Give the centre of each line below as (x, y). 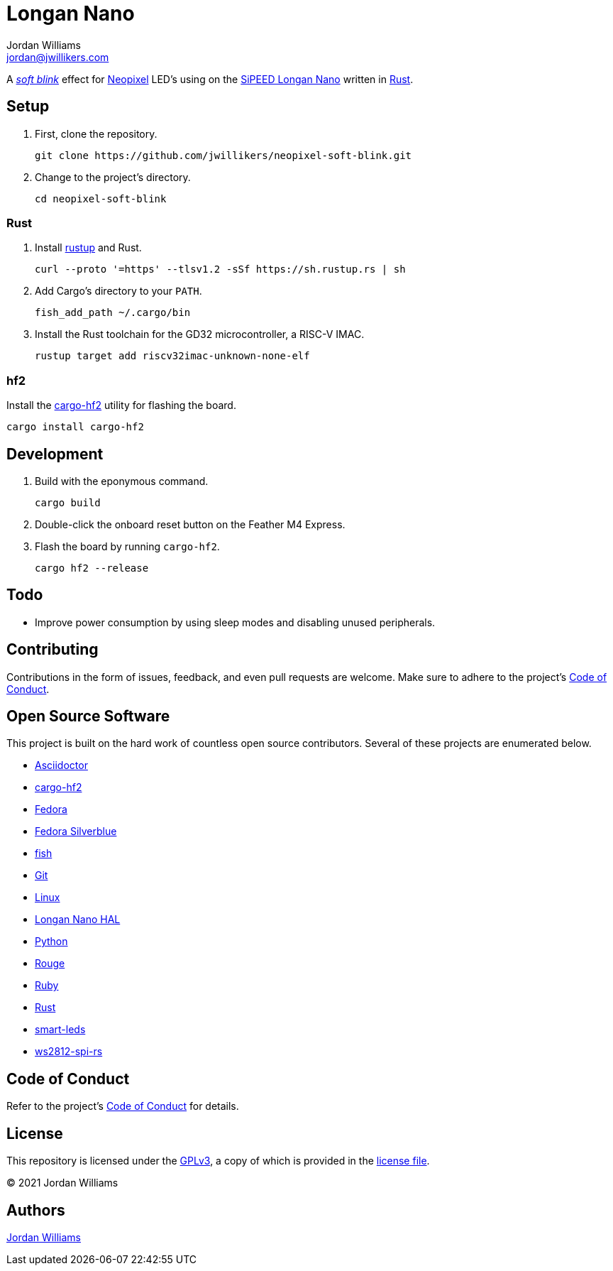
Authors (36, 1210)
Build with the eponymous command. (122, 481)
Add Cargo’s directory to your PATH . (118, 291)
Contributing (53, 650)
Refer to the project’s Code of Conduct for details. (123, 1106)
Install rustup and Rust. (88, 248)
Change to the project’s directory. (113, 177)
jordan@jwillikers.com (58, 57)
